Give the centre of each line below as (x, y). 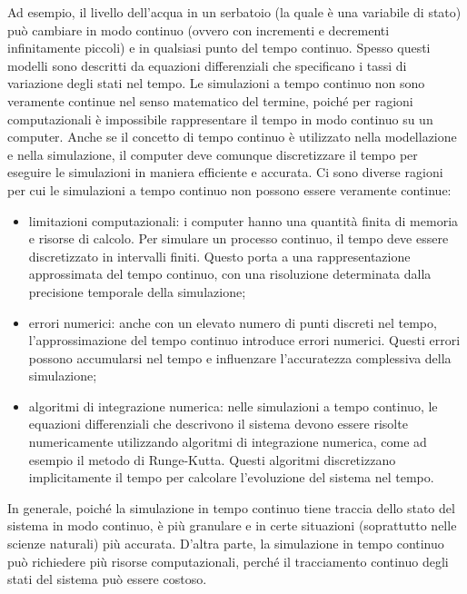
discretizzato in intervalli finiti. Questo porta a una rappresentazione (219, 256)
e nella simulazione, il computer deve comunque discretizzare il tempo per (213, 154)
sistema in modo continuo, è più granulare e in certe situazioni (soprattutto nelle (232, 525)
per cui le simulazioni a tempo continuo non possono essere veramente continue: (229, 189)
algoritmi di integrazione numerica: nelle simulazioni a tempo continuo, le (233, 406)
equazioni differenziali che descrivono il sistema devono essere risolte (218, 424)
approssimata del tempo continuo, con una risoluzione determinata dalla (230, 274)
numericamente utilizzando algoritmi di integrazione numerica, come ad (228, 442)
